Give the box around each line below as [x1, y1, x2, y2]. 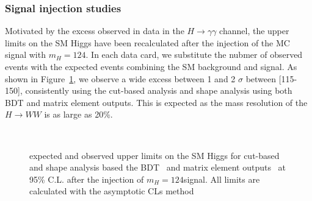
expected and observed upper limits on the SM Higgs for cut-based [29, 149, 280, 161]
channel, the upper [219, 24, 289, 37]
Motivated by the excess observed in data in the [5, 24, 184, 37]
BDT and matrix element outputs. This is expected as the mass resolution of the [5, 96, 308, 108]
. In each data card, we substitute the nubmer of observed [85, 48, 303, 61]
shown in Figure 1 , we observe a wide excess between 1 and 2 [5, 72, 236, 85]
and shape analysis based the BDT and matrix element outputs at [29, 161, 286, 174]
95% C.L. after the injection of [29, 172, 144, 185]
